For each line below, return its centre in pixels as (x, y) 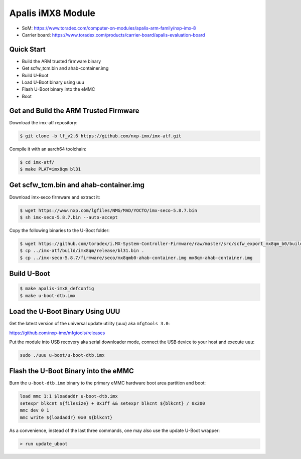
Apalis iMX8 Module (52, 13)
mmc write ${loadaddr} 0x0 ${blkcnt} (66, 417)
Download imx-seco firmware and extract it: (55, 197)
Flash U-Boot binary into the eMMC (58, 89)
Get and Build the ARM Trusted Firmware (74, 110)
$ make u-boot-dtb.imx (48, 295)
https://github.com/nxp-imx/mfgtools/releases (57, 333)
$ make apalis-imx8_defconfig (57, 289)
